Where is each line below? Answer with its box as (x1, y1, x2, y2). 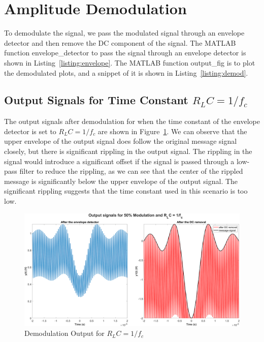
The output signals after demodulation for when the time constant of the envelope (4, 116, 260, 127)
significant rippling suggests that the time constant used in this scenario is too (4, 185, 248, 196)
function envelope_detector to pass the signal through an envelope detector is (4, 47, 246, 58)
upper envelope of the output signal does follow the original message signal (4, 136, 237, 146)
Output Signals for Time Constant (4, 92, 188, 108)
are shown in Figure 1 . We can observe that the (97, 126, 247, 136)
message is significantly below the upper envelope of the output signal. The (4, 175, 238, 186)
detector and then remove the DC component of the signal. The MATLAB (4, 37, 236, 48)
